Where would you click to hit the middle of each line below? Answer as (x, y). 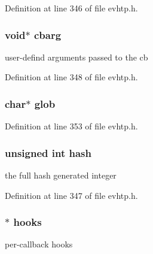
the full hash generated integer (61, 175)
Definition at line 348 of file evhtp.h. (71, 77)
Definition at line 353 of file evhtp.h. (71, 126)
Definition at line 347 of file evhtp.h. (71, 195)
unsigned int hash (48, 152)
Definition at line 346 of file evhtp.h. (71, 8)
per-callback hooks (39, 244)
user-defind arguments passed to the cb (76, 57)
